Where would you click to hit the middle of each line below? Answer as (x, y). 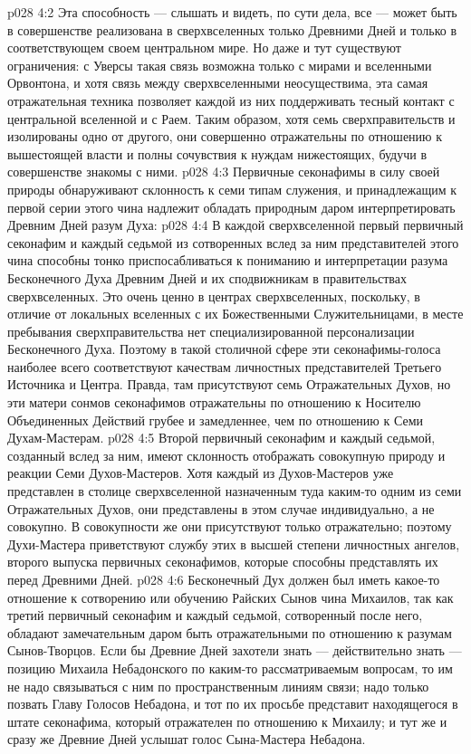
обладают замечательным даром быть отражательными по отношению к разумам (230, 632)
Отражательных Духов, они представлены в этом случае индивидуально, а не (221, 508)
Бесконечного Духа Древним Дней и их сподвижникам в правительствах (207, 277)
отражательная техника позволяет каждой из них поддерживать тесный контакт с (231, 100)
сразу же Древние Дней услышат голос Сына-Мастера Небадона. (187, 739)
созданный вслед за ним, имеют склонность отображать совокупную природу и (226, 455)
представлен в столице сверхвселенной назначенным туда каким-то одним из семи (235, 491)
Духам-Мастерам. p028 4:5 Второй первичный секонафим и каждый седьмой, (221, 438)
